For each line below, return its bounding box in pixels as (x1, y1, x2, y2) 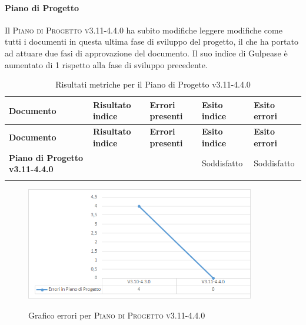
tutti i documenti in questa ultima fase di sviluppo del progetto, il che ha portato (5, 35, 298, 48)
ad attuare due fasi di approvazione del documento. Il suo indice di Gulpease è (5, 46, 288, 59)
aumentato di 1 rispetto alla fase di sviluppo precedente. (5, 58, 208, 71)
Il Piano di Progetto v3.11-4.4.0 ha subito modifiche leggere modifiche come (5, 24, 282, 36)
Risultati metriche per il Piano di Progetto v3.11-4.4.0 (55, 78, 251, 91)
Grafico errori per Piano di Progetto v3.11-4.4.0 (28, 309, 205, 321)
